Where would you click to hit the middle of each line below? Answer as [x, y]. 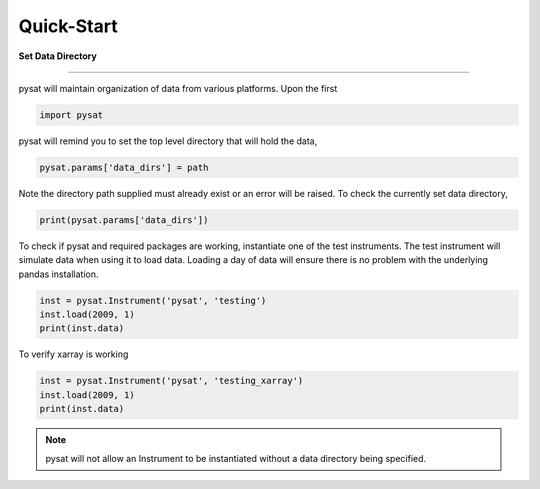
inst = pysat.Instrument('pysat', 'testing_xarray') [171, 381]
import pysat [71, 114]
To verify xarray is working [73, 354]
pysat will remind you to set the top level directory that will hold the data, [168, 141]
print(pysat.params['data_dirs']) [124, 219]
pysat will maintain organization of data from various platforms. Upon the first [178, 88]
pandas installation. [58, 274]
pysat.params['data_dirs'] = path [124, 167]
